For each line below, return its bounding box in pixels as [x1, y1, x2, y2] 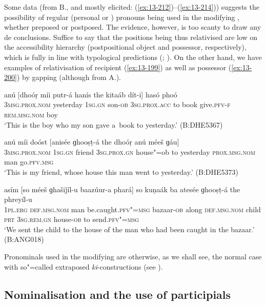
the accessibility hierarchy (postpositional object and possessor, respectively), [4, 42, 247, 52]
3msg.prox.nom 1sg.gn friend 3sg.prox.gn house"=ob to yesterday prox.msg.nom [4, 146, 255, 157]
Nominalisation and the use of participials [4, 286, 231, 302]
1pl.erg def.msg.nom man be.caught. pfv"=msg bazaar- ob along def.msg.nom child [4, 204, 261, 214]
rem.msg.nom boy [4, 109, 58, 119]
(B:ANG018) [4, 234, 44, 245]
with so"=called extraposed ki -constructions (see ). [4, 261, 163, 272]
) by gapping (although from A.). [16, 72, 121, 83]
